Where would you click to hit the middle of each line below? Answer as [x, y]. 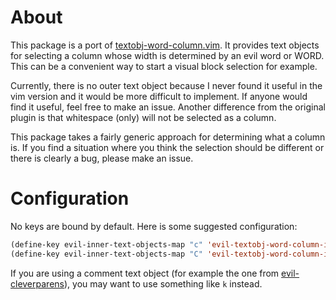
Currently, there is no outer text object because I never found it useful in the [166, 85]
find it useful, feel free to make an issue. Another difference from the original [168, 107]
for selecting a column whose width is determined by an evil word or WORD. [167, 55]
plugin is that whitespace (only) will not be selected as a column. [143, 117]
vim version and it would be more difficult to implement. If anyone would [159, 96]
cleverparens [37, 283]
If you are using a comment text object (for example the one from [145, 273]
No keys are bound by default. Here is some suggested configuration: [154, 226]
